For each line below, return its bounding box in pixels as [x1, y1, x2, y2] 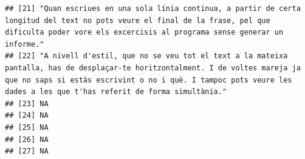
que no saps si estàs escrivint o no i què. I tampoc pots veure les [5, 75, 292, 84]
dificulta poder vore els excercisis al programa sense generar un [5, 28, 284, 37]
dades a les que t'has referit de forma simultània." [5, 87, 227, 96]
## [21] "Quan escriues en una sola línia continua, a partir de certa [5, 4, 301, 13]
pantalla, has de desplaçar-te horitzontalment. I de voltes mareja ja [5, 63, 301, 72]
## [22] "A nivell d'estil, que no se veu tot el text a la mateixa [5, 52, 288, 61]
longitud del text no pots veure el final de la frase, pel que [5, 16, 270, 25]
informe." [5, 39, 44, 49]
